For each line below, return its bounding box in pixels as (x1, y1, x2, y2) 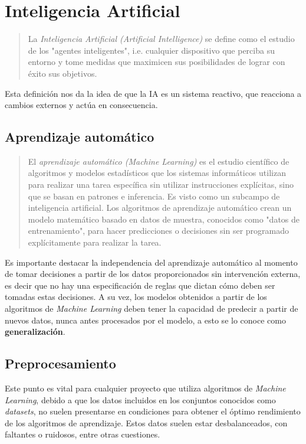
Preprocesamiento (5, 354, 116, 373)
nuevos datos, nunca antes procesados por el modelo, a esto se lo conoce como (5, 314, 286, 326)
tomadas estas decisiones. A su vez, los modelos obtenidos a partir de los (5, 290, 267, 303)
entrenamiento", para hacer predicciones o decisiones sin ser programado (28, 224, 289, 237)
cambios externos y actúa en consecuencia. (5, 99, 158, 111)
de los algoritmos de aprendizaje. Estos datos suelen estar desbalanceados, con (5, 416, 288, 429)
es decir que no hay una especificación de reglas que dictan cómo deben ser (5, 279, 275, 291)
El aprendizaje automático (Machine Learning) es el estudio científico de (28, 155, 289, 167)
